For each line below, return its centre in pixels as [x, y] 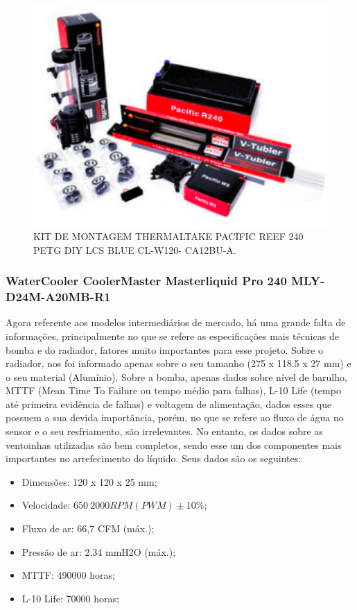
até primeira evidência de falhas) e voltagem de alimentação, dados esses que [169, 404]
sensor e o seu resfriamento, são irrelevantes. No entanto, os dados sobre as [164, 431]
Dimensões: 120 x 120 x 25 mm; [89, 481]
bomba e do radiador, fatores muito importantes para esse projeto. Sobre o [164, 349]
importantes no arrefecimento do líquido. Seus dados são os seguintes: [154, 458]
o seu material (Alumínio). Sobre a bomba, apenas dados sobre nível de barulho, [176, 376]
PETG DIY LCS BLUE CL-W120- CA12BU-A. [135, 249]
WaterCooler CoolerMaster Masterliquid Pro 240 [146, 281]
